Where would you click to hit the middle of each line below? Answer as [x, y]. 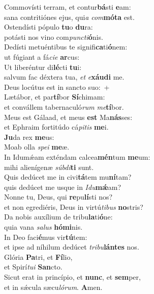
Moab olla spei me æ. [37, 147]
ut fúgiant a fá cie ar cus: [42, 56]
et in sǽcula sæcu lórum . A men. [53, 287]
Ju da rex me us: [29, 137]
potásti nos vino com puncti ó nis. [54, 36]
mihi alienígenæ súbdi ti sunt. [49, 167]
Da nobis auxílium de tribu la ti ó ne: [58, 217]
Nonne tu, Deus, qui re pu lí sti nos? [58, 197]
